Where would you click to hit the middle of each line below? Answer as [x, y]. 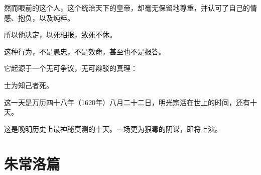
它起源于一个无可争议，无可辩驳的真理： [71, 68]
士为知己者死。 [29, 85]
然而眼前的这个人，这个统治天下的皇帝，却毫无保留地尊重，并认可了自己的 [127, 8]
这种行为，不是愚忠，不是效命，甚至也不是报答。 [85, 51]
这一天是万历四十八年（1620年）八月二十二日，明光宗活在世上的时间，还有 [127, 102]
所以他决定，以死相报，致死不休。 [60, 34]
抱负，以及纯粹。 [46, 17]
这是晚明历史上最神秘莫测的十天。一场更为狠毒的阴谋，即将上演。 [113, 128]
